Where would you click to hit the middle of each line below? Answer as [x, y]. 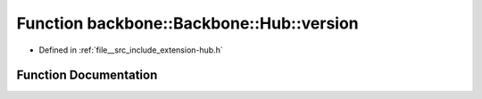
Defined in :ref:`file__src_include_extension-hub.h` [131, 50]
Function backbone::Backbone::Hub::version [187, 23]
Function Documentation [87, 75]
